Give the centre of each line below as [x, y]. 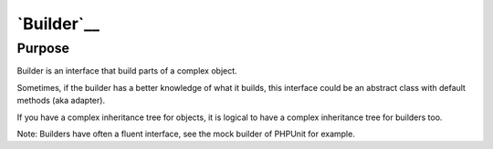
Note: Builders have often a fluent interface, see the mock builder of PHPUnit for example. [186, 134]
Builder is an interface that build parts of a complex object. [127, 71]
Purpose [43, 48]
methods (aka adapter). [61, 101]
